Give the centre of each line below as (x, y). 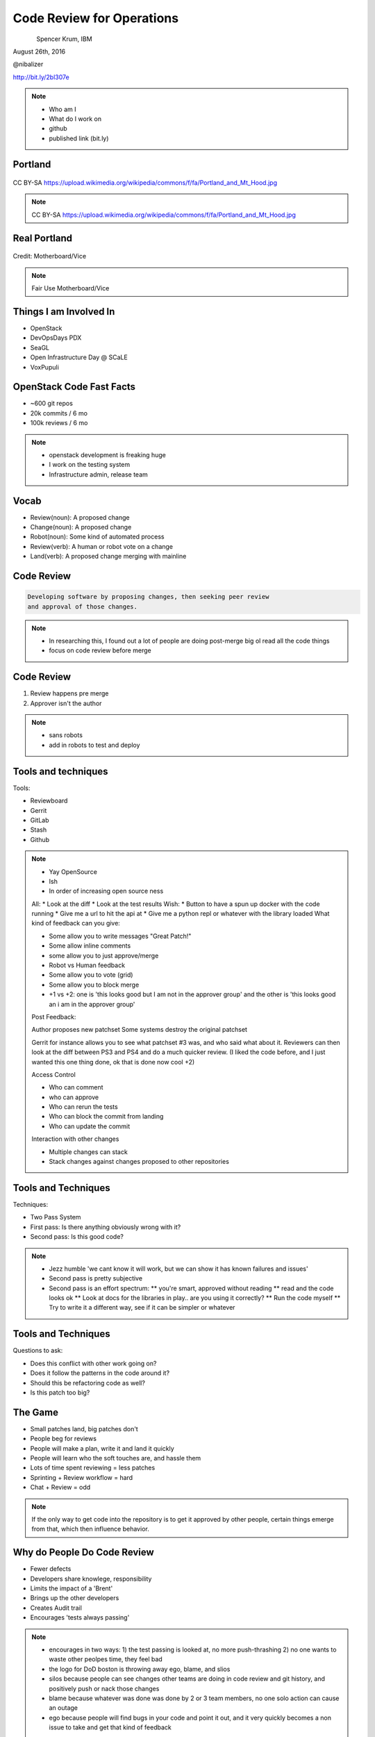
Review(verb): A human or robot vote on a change (102, 546)
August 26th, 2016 (39, 51)
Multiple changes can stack (88, 1152)
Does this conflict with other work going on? (93, 1363)
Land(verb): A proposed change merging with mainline (108, 557)
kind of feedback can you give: (76, 923)
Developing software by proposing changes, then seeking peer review (148, 597)
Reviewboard (49, 801)
